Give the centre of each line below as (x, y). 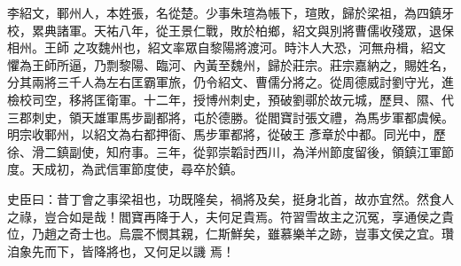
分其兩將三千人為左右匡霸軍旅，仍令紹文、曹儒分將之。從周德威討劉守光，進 (230, 82)
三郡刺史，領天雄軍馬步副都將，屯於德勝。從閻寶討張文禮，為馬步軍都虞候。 (230, 117)
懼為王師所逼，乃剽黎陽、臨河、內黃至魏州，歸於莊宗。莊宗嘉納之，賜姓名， (230, 64)
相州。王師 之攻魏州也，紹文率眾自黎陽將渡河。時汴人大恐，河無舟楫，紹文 (227, 47)
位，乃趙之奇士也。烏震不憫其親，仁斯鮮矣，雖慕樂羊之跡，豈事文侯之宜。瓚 (230, 234)
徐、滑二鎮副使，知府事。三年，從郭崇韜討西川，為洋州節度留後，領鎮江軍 (224, 151)
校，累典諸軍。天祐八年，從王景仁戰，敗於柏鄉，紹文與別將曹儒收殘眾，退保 (230, 30)
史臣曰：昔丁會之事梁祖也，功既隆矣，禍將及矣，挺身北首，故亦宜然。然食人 (230, 198)
